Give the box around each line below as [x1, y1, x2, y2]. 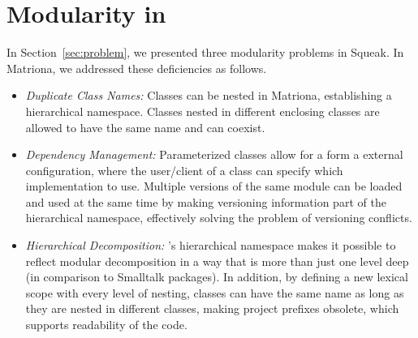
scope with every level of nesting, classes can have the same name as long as [25, 284, 404, 301]
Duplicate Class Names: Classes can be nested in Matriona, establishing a [25, 87, 392, 104]
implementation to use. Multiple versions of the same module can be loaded [25, 178, 403, 195]
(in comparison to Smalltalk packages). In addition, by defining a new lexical [25, 268, 408, 285]
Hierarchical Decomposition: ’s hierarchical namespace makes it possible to [25, 237, 396, 254]
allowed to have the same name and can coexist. [25, 118, 265, 135]
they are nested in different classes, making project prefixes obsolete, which [25, 300, 399, 317]
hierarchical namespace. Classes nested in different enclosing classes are [25, 102, 380, 119]
